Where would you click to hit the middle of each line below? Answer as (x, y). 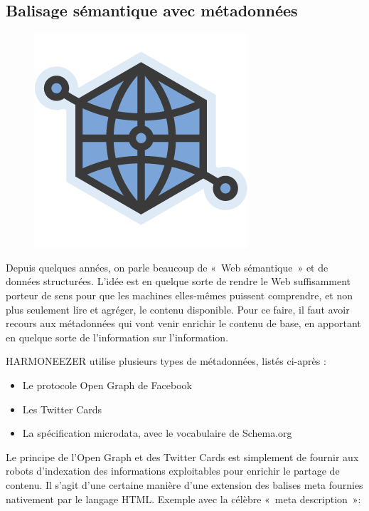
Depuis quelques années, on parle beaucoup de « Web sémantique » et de (167, 267)
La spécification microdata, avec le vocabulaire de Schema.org (157, 433)
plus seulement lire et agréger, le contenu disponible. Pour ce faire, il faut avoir (178, 309)
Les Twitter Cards (62, 409)
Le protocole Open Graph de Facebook (107, 384)
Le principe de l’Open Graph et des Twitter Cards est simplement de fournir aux (182, 456)
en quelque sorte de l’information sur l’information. (117, 337)
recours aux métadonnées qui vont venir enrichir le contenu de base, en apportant (183, 323)
